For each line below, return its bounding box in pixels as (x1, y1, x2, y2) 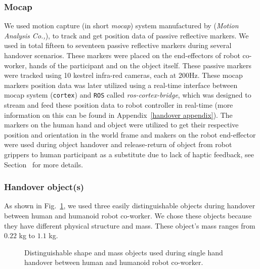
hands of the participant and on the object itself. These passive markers (29, 60, 252, 70)
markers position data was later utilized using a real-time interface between (4, 79, 238, 90)
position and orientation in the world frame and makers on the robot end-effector (4, 129, 256, 140)
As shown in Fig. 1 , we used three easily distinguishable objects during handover (4, 200, 255, 211)
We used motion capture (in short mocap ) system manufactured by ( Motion (4, 20, 239, 31)
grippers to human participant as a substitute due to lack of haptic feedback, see (4, 149, 254, 159)
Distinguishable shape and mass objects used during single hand (24, 247, 223, 257)
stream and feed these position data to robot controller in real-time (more (4, 100, 233, 110)
